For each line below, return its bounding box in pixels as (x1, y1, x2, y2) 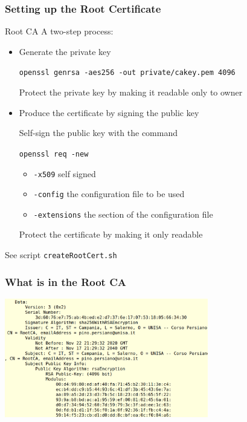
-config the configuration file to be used (33, 187, 185, 200)
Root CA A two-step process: (5, 25, 114, 37)
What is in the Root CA (5, 274, 126, 289)
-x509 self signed (33, 167, 96, 180)
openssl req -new (19, 149, 89, 158)
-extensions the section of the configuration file (33, 207, 213, 220)
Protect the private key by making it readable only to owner (19, 86, 243, 99)
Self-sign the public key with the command (19, 126, 178, 139)
